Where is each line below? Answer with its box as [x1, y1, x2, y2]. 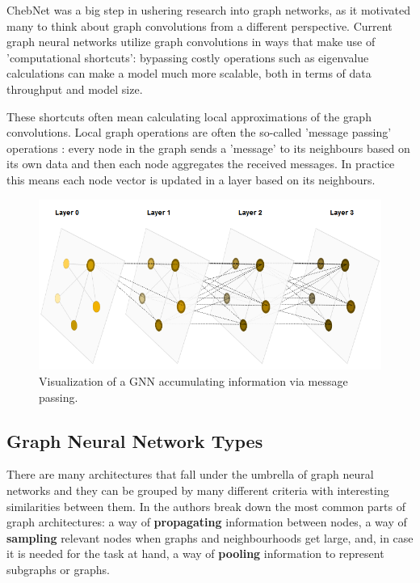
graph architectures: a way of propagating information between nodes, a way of [6, 513, 407, 530]
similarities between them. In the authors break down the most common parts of [6, 497, 406, 514]
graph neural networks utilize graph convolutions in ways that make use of [6, 33, 376, 50]
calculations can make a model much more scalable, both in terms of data [6, 65, 372, 82]
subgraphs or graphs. [6, 560, 110, 577]
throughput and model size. [6, 80, 143, 97]
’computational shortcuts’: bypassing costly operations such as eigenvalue [6, 49, 369, 65]
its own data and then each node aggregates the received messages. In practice [6, 155, 395, 172]
